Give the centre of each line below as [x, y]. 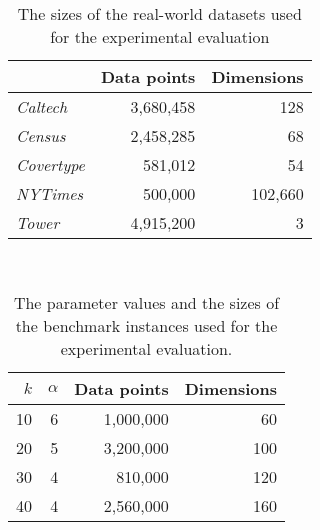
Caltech [42, 106]
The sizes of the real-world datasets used [159, 13]
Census [41, 135]
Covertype [50, 164]
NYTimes [50, 193]
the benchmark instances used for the [146, 325]
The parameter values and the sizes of [146, 302]
